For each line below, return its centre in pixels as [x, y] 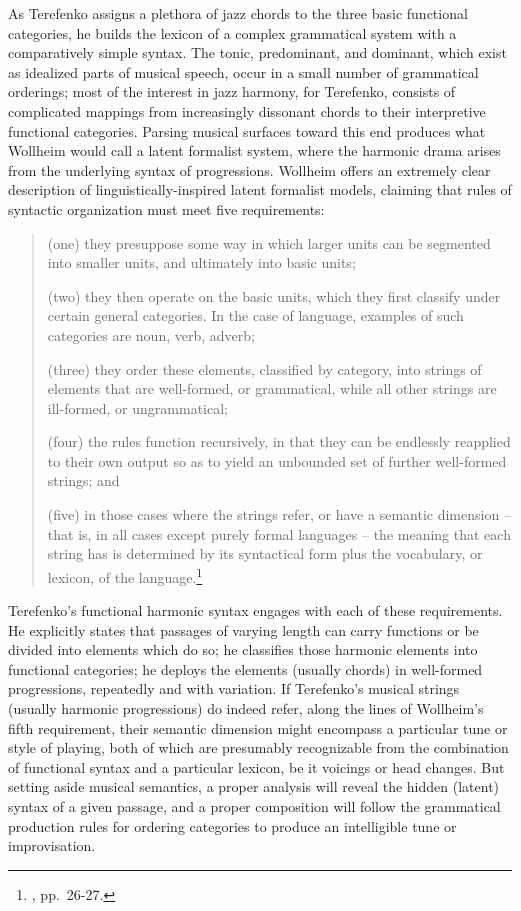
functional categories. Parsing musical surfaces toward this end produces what [247, 130]
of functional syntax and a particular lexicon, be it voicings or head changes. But [256, 766]
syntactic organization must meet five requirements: [166, 208]
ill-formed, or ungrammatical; [137, 407]
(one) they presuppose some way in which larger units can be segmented [269, 242]
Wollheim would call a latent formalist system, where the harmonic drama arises [254, 150]
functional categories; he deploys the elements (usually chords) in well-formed [245, 668]
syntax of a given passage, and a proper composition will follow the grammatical [254, 806]
